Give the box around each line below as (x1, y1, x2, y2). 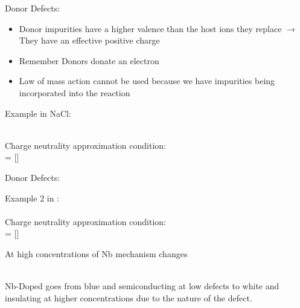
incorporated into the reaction (19, 86, 130, 99)
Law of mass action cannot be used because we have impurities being (19, 74, 275, 87)
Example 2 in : (5, 191, 60, 204)
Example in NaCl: (5, 106, 71, 119)
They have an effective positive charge (19, 34, 160, 47)
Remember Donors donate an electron (19, 54, 159, 67)
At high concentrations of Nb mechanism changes (5, 247, 188, 260)
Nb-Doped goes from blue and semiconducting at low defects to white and (5, 280, 279, 292)
